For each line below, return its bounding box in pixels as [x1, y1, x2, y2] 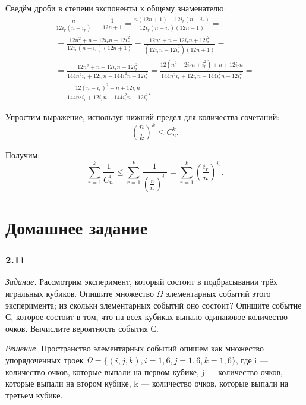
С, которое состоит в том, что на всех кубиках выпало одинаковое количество [5, 310, 288, 323]
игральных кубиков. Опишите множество [5, 287, 154, 299]
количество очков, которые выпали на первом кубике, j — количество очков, [5, 365, 283, 378]
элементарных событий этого [166, 287, 271, 299]
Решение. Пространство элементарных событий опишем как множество [5, 342, 264, 354]
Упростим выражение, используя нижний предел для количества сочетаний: [5, 110, 280, 123]
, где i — [235, 353, 268, 366]
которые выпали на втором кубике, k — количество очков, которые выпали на [5, 377, 289, 390]
